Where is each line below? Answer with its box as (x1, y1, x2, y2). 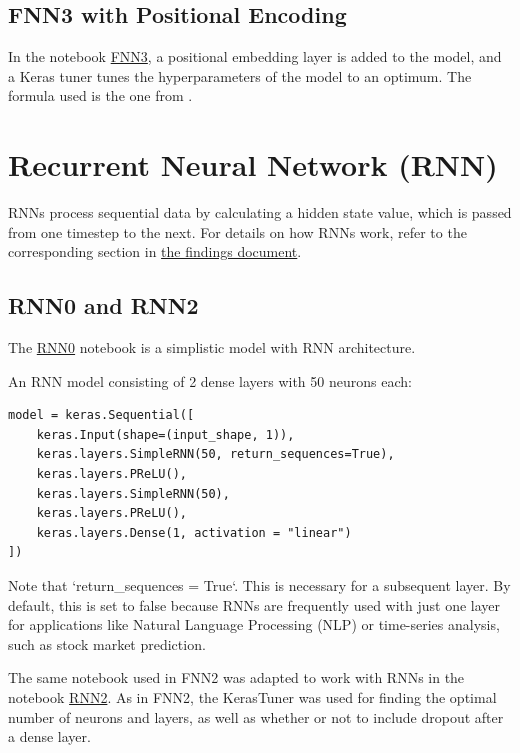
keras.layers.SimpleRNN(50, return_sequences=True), (36, 447, 395, 462)
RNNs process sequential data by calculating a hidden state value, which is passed (8, 202, 512, 223)
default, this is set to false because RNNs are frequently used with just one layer (8, 594, 501, 615)
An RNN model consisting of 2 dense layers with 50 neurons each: (8, 370, 412, 391)
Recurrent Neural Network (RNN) (8, 144, 498, 185)
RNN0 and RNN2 (8, 290, 199, 321)
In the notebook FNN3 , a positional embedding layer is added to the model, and (8, 46, 502, 67)
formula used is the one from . (8, 85, 193, 106)
